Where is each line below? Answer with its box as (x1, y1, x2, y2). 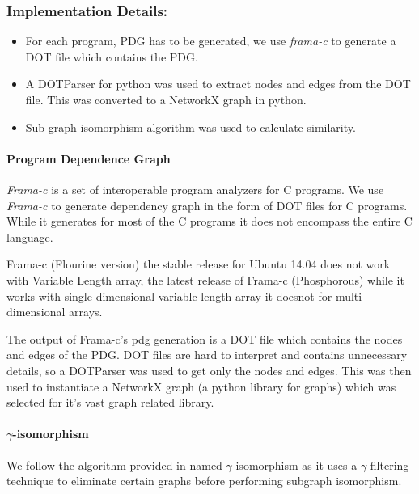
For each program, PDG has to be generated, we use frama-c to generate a (25, 32, 396, 49)
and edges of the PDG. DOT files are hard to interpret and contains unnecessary (6, 346, 408, 363)
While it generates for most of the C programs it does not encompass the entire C (6, 213, 413, 230)
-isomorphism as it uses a (231, 456, 358, 473)
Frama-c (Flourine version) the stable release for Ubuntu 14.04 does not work (6, 255, 391, 272)
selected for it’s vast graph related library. (6, 394, 214, 411)
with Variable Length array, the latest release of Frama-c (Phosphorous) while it (6, 271, 404, 288)
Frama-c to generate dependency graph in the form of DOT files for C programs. (6, 196, 408, 213)
